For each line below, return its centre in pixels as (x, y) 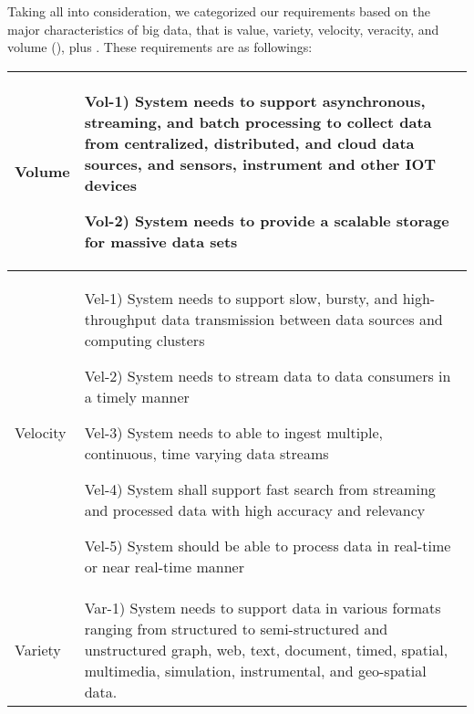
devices (111, 184)
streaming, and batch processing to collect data (258, 121)
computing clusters (144, 340)
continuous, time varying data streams (206, 453)
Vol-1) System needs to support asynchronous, (255, 100)
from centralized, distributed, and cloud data (249, 142)
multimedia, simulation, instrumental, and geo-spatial (255, 670)
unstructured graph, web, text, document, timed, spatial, (266, 649)
